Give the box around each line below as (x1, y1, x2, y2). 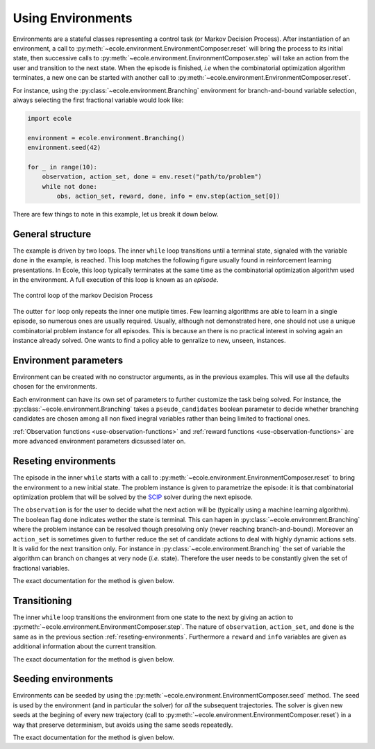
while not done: (42, 183, 97, 190)
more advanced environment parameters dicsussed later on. (12, 437, 186, 446)
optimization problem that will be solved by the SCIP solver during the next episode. (12, 493, 253, 501)
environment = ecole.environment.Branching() (27, 134, 185, 142)
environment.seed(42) (27, 144, 101, 152)
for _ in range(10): (27, 163, 97, 171)
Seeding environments (12, 673, 114, 685)
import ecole (27, 115, 72, 122)
